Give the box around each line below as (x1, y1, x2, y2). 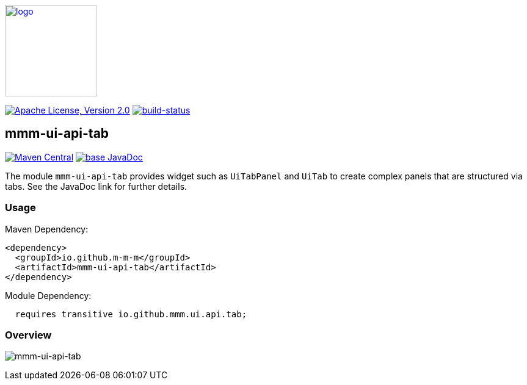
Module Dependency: (5, 290, 92, 301)
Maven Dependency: (5, 223, 89, 234)
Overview (5, 328, 52, 341)
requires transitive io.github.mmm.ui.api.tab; (15, 309, 247, 319)
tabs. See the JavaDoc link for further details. (5, 181, 187, 192)
